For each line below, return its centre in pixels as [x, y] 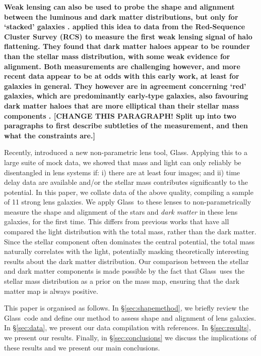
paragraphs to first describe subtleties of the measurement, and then [126, 125]
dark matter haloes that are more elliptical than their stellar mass [122, 105]
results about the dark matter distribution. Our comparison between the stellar [126, 261]
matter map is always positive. [51, 291]
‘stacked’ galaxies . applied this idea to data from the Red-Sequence [125, 27]
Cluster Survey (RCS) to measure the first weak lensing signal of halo [128, 36]
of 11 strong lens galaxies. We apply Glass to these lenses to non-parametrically [128, 202]
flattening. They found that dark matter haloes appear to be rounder [127, 46]
